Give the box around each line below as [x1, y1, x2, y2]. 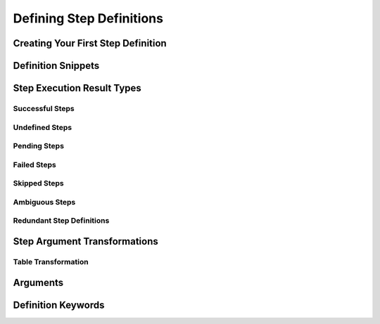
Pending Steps [13, 141, 65, 151]
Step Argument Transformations [13, 235, 158, 247]
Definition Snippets [13, 60, 100, 72]
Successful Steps [13, 103, 75, 113]
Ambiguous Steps [13, 197, 76, 207]
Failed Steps [13, 160, 56, 169]
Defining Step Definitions [13, 11, 163, 26]
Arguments [13, 276, 64, 288]
